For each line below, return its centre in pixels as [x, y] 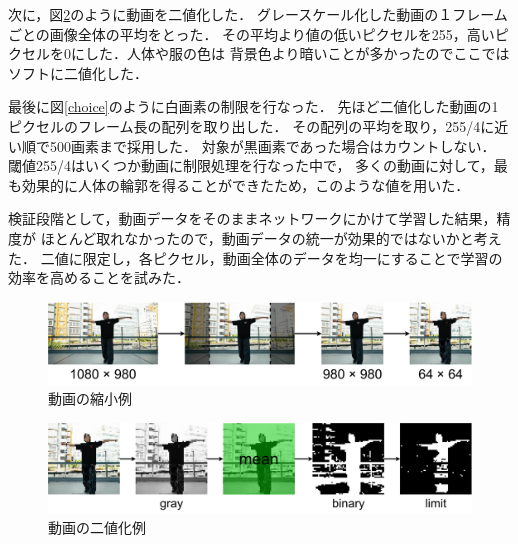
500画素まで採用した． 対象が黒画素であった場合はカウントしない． [272, 145]
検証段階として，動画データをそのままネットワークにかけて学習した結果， [252, 218]
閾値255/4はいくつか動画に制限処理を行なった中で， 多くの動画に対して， [251, 165]
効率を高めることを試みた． [99, 277]
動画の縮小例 [90, 398]
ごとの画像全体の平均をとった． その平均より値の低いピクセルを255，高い [251, 33]
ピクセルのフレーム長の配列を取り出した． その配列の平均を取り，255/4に [251, 125]
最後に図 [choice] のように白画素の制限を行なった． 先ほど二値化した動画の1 [253, 106]
